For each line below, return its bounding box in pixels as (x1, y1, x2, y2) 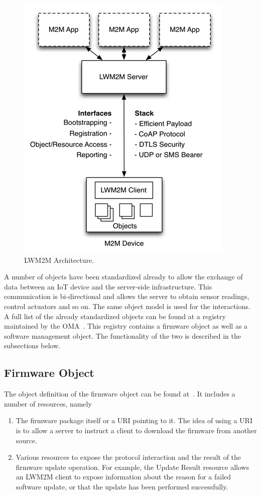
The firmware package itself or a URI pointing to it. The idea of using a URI (16, 415, 252, 426)
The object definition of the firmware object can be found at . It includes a (4, 388, 235, 399)
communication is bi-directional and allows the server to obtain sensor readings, (4, 291, 249, 302)
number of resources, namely (4, 398, 92, 409)
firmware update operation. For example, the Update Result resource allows (16, 461, 249, 472)
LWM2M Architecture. (24, 254, 94, 265)
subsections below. (4, 340, 61, 351)
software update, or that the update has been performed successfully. (16, 481, 228, 491)
